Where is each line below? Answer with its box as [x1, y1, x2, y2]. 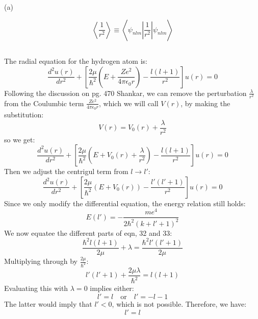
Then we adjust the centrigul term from [4, 166, 128, 177]
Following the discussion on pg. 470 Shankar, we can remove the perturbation [4, 87, 247, 98]
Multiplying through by [4, 256, 78, 266]
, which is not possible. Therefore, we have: [112, 298, 247, 309]
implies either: [90, 283, 134, 293]
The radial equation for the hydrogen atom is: [4, 55, 147, 66]
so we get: [4, 134, 35, 144]
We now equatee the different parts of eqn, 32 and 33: [4, 227, 172, 238]
